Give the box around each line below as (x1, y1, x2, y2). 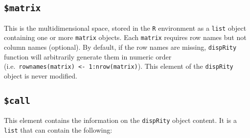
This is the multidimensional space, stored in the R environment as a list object (4, 22, 247, 33)
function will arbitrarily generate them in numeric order (4, 51, 172, 61)
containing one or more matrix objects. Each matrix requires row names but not (4, 32, 247, 42)
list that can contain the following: (4, 125, 113, 135)
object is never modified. (4, 71, 77, 80)
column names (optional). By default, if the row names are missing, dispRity (4, 42, 237, 52)
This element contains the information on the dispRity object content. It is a (4, 115, 237, 125)
